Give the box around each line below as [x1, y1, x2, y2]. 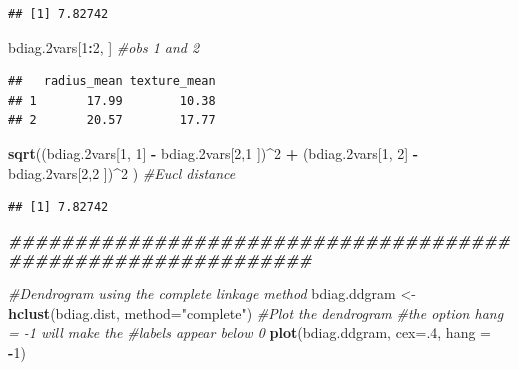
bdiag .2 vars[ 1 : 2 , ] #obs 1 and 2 [8, 36, 200, 57]
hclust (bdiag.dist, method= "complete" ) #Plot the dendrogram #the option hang [8, 302, 504, 323]
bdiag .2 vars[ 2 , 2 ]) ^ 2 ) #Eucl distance [8, 162, 236, 183]
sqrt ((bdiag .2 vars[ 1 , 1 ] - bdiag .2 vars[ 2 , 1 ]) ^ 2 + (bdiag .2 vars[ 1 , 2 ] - [8, 142, 419, 163]
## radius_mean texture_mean [8, 74, 216, 89]
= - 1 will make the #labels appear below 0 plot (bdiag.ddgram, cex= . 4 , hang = [8, 322, 491, 343]
